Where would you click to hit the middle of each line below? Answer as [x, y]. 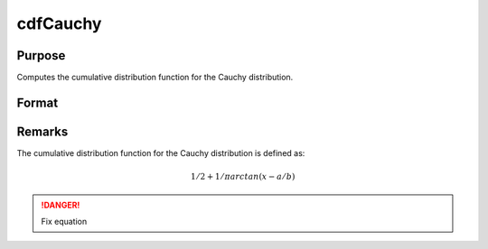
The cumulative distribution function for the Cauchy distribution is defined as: [161, 152]
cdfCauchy [59, 23]
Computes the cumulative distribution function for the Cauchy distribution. [155, 78]
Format [38, 102]
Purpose [41, 55]
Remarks [42, 131]
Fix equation [64, 221]
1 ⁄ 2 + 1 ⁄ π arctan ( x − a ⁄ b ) [243, 177]
